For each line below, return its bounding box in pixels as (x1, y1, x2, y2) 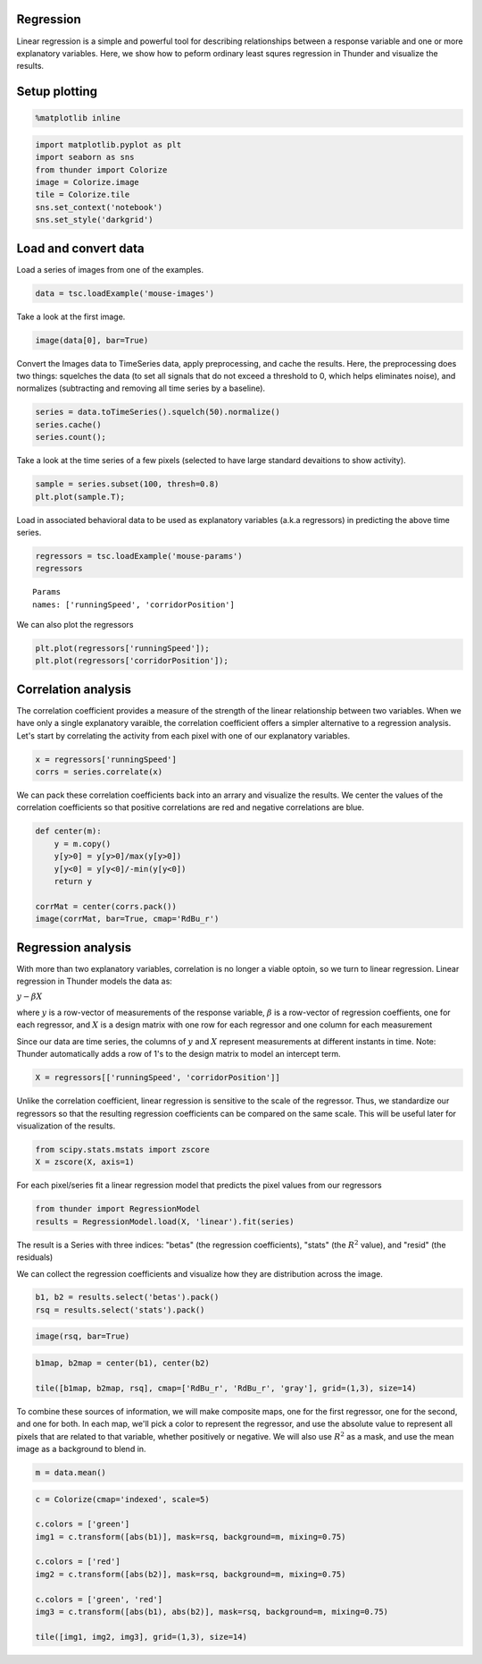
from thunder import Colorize (35, 165, 168, 174)
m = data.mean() (35, 1467, 107, 1477)
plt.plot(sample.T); (35, 492, 125, 502)
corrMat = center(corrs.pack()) (35, 901, 178, 911)
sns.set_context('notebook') (35, 202, 163, 212)
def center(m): (35, 826, 102, 836)
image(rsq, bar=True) (35, 1331, 130, 1341)
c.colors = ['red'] (35, 1557, 120, 1567)
